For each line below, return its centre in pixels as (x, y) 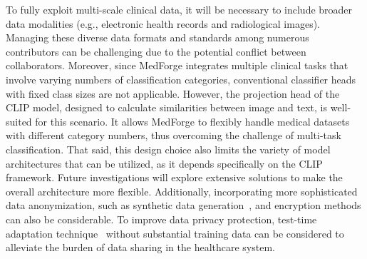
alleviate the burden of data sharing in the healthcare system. (140, 247)
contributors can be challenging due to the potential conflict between (156, 51)
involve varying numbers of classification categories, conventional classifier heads (181, 79)
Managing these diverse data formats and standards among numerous (157, 37)
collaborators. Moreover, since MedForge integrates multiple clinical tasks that (177, 65)
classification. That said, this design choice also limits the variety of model (168, 149)
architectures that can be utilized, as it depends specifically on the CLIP (164, 163)
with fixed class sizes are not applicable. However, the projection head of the (173, 93)
